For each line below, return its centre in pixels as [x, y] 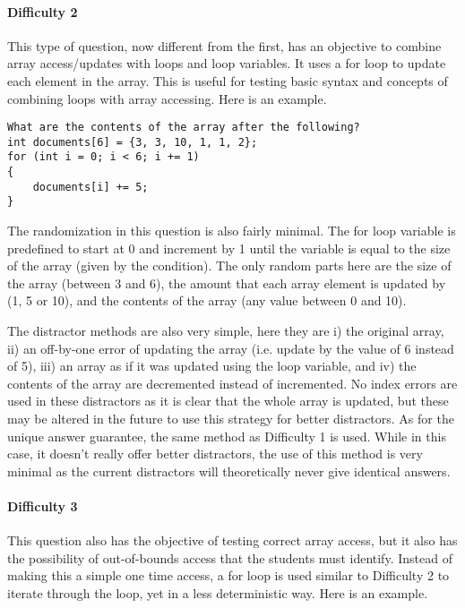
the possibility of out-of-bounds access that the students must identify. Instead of [230, 557]
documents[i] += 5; [90, 187]
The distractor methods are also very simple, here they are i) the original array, [226, 331]
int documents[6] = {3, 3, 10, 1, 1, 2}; [133, 142]
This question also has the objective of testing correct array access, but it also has [232, 540]
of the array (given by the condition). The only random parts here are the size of [229, 265]
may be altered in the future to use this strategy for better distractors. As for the [231, 419]
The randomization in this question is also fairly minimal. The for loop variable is [232, 231]
